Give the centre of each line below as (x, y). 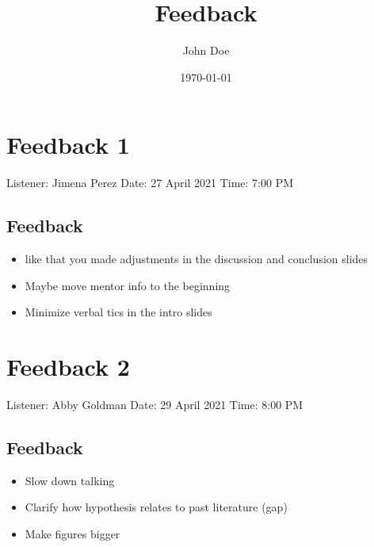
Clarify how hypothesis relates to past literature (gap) (156, 507)
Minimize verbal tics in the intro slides (118, 312)
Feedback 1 (68, 145)
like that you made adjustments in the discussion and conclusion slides (197, 259)
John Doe (206, 50)
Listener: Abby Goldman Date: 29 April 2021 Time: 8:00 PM (155, 404)
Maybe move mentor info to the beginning (128, 285)
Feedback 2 (68, 367)
